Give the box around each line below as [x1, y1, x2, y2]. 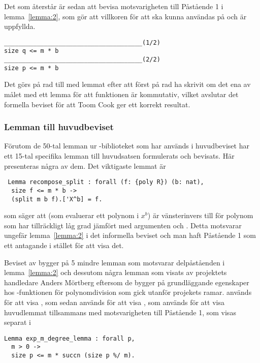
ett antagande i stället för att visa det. [4, 239, 124, 250]
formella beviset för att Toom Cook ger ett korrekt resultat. [4, 99, 190, 109]
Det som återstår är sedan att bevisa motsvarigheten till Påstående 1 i [4, 1, 223, 11]
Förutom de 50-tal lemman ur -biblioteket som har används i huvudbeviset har [4, 140, 249, 151]
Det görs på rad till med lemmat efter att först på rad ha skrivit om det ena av [4, 79, 251, 89]
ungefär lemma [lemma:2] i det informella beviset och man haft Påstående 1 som [4, 230, 256, 240]
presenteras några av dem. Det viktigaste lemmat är [4, 160, 166, 171]
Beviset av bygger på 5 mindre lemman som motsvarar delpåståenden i [4, 257, 225, 267]
